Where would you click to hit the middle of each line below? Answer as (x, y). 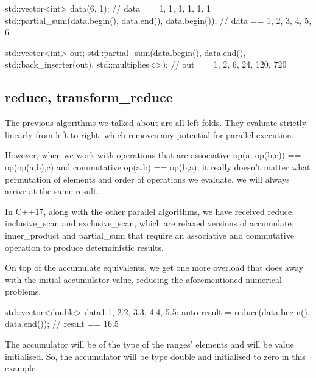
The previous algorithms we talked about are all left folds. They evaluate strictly (156, 123)
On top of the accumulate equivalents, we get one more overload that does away (154, 268)
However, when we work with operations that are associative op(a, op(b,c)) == (153, 155)
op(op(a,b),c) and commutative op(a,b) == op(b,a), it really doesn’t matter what (158, 166)
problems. (23, 291)
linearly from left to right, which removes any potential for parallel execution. (149, 134)
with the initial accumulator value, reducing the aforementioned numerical (143, 279)
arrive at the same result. (52, 191)
